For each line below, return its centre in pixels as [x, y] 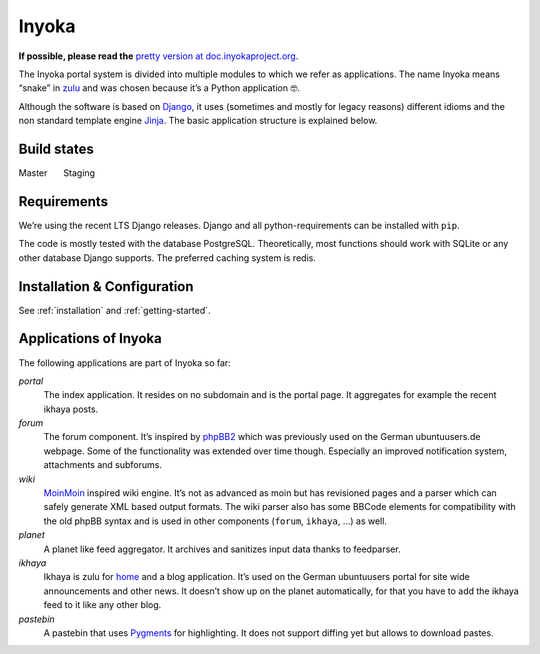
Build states [56, 148]
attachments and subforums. [102, 465]
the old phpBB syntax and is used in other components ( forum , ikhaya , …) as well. [215, 521]
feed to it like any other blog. [102, 605]
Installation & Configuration [106, 286]
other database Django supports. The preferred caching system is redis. [167, 257]
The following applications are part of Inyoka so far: [125, 362]
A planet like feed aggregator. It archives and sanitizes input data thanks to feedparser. [222, 549]
